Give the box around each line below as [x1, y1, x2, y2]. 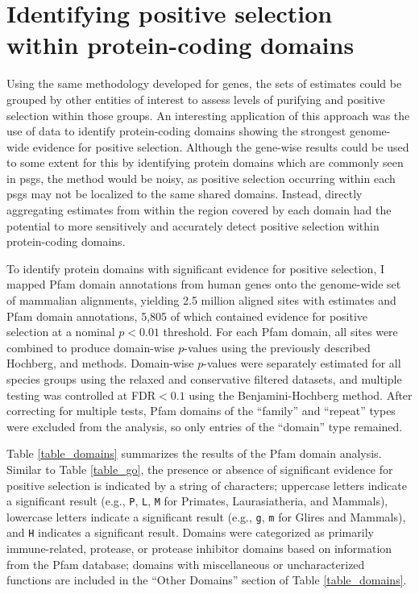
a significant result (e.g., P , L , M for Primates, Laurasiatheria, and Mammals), [6, 492, 388, 509]
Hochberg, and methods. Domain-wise [6, 355, 194, 372]
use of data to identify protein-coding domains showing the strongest [6, 123, 346, 139]
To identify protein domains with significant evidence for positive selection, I [6, 260, 385, 276]
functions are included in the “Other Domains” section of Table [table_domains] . [6, 571, 407, 588]
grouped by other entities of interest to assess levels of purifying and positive [6, 90, 385, 107]
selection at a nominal [6, 323, 115, 340]
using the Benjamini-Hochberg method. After [189, 386, 413, 403]
